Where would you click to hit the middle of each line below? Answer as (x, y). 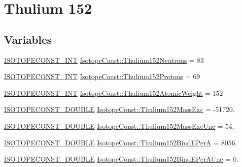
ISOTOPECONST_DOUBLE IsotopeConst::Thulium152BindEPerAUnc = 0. (121, 159)
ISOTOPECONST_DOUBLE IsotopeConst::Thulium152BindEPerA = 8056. (121, 142)
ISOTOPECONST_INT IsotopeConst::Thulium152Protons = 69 (102, 76)
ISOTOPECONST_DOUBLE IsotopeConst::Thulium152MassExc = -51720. (120, 109)
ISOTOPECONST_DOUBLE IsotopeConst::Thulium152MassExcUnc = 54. (119, 125)
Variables (28, 39)
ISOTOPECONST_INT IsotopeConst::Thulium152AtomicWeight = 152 (114, 93)
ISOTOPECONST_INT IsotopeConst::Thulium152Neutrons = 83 (104, 60)
